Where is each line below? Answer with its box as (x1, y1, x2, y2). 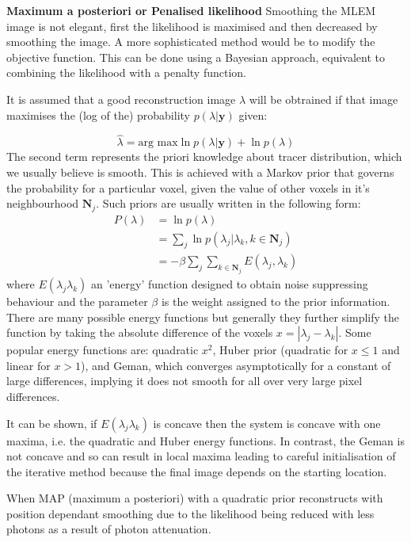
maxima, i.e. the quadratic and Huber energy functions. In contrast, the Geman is (6, 432, 405, 448)
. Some (338, 324, 371, 341)
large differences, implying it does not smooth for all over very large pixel (6, 372, 363, 389)
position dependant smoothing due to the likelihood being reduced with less (6, 505, 375, 521)
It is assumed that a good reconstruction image (6, 90, 236, 107)
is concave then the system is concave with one (153, 414, 381, 431)
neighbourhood (6, 195, 79, 212)
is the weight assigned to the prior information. (161, 292, 390, 309)
